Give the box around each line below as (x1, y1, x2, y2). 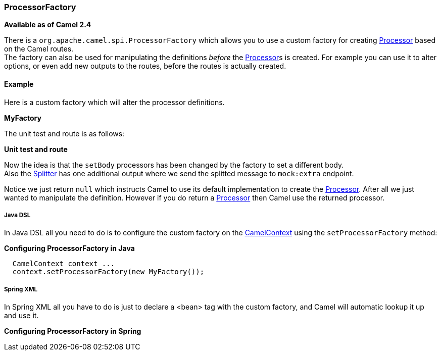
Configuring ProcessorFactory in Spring (4, 327, 141, 336)
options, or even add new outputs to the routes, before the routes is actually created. (4, 62, 286, 71)
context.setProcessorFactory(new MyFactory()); (12, 268, 205, 276)
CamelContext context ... (12, 260, 115, 268)
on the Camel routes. (4, 44, 74, 54)
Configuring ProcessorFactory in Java (4, 244, 135, 253)
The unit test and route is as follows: (4, 129, 125, 138)
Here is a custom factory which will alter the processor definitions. (4, 97, 225, 107)
